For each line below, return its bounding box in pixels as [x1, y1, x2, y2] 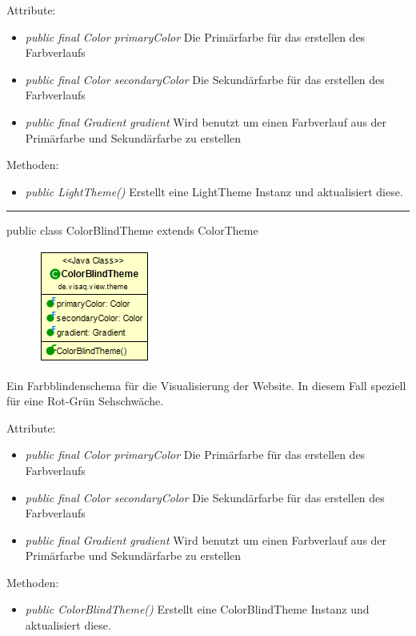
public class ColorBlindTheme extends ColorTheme [6, 222, 258, 239]
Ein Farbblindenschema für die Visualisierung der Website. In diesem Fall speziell [6, 376, 406, 393]
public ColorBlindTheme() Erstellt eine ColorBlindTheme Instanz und [25, 601, 370, 618]
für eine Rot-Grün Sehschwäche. [6, 392, 164, 409]
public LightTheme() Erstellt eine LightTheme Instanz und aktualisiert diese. [25, 183, 403, 199]
